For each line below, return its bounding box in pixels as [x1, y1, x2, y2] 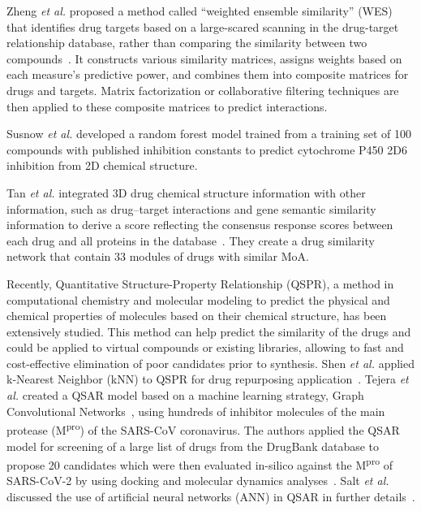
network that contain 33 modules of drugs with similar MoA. [6, 248, 309, 265]
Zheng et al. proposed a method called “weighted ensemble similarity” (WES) [6, 2, 393, 19]
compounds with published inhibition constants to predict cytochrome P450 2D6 [6, 141, 407, 158]
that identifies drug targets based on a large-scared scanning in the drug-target [6, 18, 399, 35]
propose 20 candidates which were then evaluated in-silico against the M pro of [6, 454, 393, 473]
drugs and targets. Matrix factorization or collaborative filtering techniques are [6, 81, 399, 98]
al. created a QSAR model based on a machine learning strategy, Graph [6, 387, 364, 404]
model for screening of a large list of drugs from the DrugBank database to [6, 437, 380, 454]
